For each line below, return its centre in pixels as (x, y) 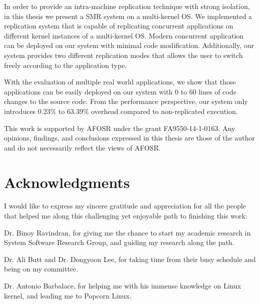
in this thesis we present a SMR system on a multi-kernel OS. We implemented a (128, 16)
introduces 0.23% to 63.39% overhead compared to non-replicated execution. (121, 111)
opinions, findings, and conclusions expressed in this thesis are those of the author (129, 138)
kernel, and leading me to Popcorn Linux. (68, 295)
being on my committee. (41, 269)
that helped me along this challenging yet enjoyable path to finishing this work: (126, 216)
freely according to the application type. (65, 65)
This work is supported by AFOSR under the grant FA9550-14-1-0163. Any (120, 128)
